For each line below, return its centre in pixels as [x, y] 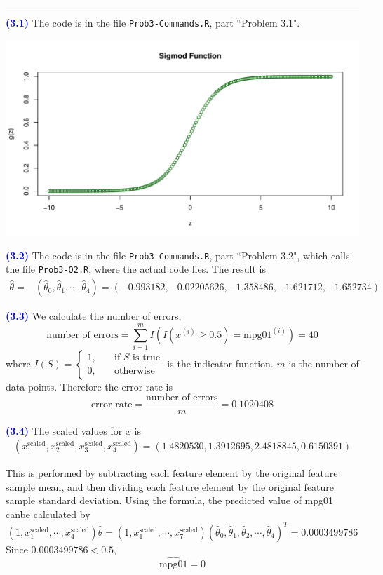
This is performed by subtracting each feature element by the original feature [172, 473]
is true [147, 358]
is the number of [324, 363]
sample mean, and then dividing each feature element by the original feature [170, 486]
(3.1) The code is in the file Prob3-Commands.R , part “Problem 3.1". [153, 22]
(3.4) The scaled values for [64, 430]
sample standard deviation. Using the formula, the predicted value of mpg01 [170, 500]
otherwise [135, 371]
